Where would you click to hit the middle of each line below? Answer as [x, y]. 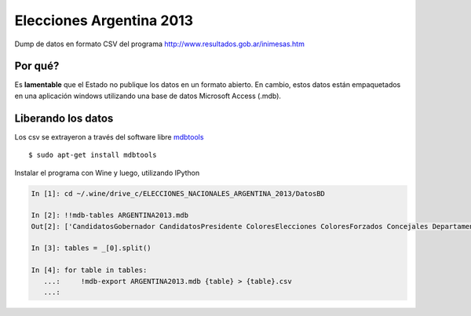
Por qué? [37, 66]
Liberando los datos [64, 118]
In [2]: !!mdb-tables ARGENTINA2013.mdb [110, 215]
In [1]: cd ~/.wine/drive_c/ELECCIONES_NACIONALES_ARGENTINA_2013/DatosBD [178, 193]
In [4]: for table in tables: [89, 270]
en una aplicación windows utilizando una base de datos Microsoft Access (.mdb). [148, 96]
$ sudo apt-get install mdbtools [93, 155]
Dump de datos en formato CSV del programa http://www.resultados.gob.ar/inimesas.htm [160, 44]
